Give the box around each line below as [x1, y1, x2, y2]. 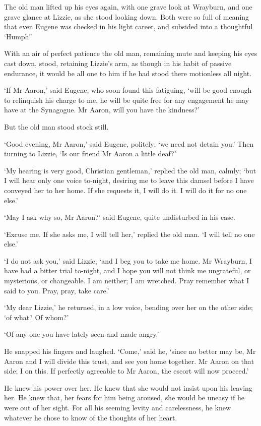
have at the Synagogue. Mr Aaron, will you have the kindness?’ [4, 104, 200, 115]
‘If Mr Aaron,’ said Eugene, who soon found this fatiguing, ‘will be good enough [4, 85, 252, 95]
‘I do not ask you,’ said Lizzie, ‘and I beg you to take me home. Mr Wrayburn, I [4, 255, 252, 266]
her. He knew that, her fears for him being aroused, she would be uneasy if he [4, 392, 244, 403]
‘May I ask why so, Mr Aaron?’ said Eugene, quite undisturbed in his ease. [4, 212, 235, 222]
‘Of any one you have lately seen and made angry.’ [4, 329, 159, 339]
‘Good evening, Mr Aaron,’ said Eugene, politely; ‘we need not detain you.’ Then [4, 138, 254, 149]
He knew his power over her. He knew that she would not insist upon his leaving [4, 382, 252, 393]
